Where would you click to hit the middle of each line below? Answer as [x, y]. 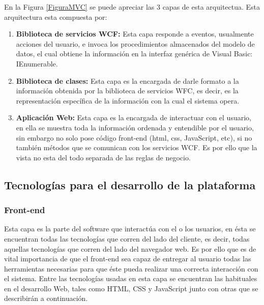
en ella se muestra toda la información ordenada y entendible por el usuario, [135, 127]
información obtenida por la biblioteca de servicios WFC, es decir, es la [127, 91]
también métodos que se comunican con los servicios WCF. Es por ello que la [137, 147]
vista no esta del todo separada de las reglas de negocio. [103, 157]
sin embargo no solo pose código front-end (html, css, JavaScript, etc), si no [134, 137]
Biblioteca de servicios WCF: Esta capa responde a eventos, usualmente [135, 34]
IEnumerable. [37, 63]
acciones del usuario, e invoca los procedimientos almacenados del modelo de [135, 43]
